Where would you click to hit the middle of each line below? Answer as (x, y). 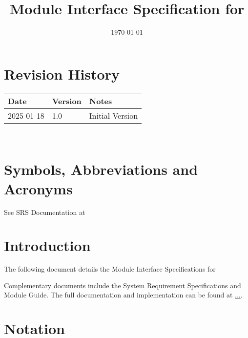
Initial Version (114, 115)
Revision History (62, 74)
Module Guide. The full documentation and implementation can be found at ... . (123, 295)
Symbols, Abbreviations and (101, 169)
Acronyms (38, 188)
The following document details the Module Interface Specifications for (110, 269)
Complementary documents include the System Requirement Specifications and (123, 285)
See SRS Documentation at (45, 212)
